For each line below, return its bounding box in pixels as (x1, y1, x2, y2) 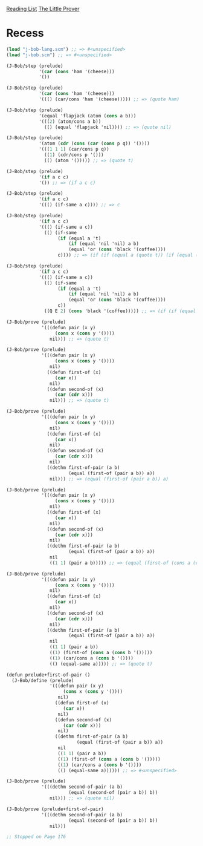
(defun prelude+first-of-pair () (6, 672, 91, 678)
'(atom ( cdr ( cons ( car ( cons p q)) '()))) (38, 140, 150, 147)
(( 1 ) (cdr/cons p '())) (44, 152, 104, 158)
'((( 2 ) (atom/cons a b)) (38, 118, 101, 125)
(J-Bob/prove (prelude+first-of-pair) (6, 806, 104, 812)
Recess (6, 27, 44, 40)
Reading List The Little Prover (6, 5, 80, 12)
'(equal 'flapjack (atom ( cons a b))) (38, 113, 137, 119)
